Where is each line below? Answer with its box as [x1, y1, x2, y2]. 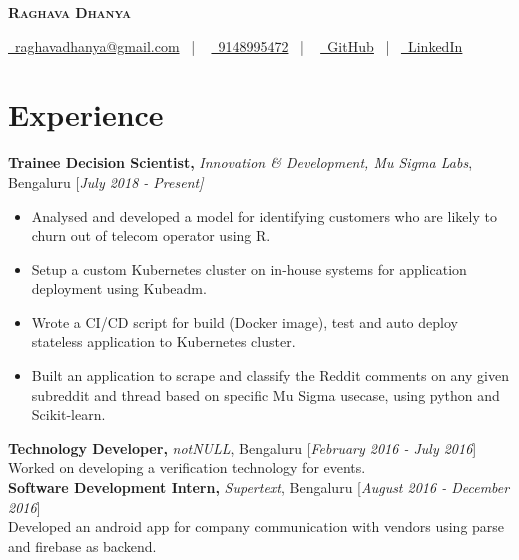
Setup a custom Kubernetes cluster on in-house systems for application [31, 258, 467, 279]
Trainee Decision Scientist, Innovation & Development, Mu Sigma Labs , [8, 152, 473, 173]
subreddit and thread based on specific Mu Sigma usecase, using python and [31, 384, 500, 405]
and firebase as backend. [8, 535, 157, 556]
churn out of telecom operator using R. [31, 225, 271, 246]
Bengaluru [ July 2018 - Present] [8, 171, 204, 192]
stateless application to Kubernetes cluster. [31, 331, 296, 352]
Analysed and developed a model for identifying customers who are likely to [31, 205, 497, 226]
